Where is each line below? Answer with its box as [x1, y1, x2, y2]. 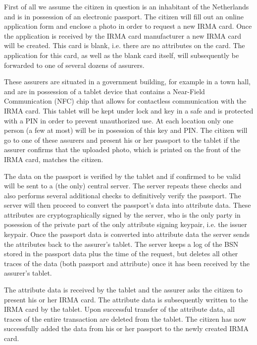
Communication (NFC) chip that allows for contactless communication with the [4, 96, 247, 106]
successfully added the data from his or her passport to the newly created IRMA [4, 323, 249, 334]
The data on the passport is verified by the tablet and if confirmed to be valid [4, 171, 241, 181]
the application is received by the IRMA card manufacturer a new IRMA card [4, 30, 241, 41]
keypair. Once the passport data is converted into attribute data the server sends [4, 229, 250, 239]
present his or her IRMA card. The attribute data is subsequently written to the [4, 294, 248, 304]
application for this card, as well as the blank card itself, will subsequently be [4, 50, 239, 60]
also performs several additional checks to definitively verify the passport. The [4, 190, 241, 200]
